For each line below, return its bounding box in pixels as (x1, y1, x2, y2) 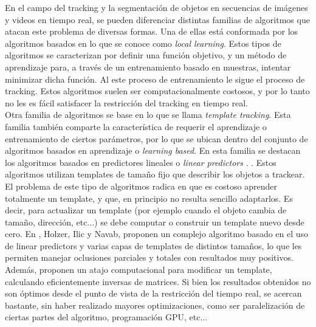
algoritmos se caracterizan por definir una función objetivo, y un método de (5, 49, 287, 61)
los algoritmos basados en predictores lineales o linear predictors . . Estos (5, 156, 276, 168)
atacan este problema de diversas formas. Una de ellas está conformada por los (5, 25, 298, 38)
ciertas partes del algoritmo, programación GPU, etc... (5, 311, 208, 323)
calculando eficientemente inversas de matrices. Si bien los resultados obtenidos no (5, 275, 311, 287)
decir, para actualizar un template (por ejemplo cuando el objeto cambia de (5, 204, 287, 216)
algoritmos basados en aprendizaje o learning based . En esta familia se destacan (5, 144, 301, 157)
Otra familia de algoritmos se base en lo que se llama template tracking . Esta (5, 108, 291, 121)
